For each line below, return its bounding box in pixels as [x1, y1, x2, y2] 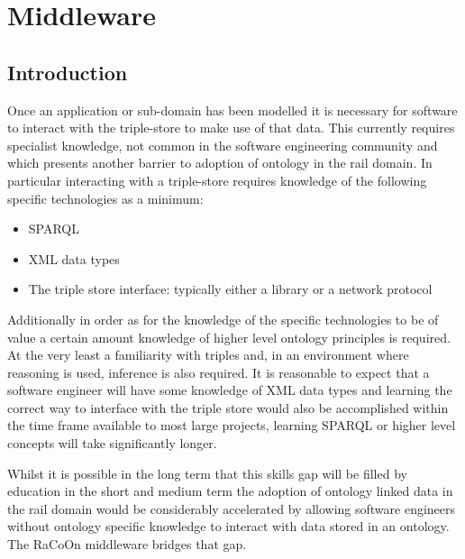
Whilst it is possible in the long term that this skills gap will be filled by [7, 463, 407, 482]
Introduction [7, 58, 128, 86]
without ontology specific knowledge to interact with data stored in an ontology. [7, 517, 450, 536]
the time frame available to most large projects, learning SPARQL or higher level [7, 416, 456, 435]
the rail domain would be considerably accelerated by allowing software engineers [7, 499, 456, 518]
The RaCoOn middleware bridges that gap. [7, 535, 247, 554]
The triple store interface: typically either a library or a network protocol [28, 279, 433, 298]
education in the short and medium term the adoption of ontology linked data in [7, 481, 453, 500]
